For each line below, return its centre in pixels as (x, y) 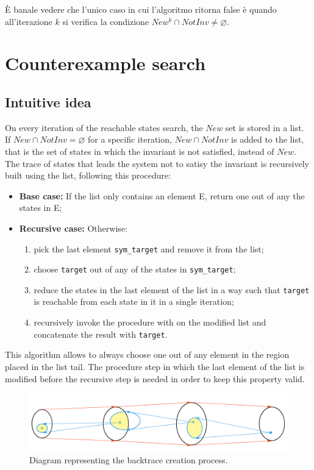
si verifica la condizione (106, 21)
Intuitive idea (48, 101)
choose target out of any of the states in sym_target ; (135, 269)
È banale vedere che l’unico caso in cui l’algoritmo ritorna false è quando (141, 9)
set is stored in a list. (265, 127)
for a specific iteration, (130, 139)
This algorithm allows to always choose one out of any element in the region (147, 354)
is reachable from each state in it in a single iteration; (134, 301)
